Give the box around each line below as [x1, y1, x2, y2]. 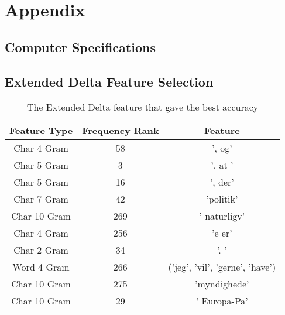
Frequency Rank [82, 124, 159, 138]
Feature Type [9, 124, 73, 138]
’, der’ [210, 175, 234, 189]
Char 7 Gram [13, 192, 68, 206]
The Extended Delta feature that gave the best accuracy [26, 100, 259, 114]
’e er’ [211, 226, 232, 240]
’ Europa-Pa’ [195, 294, 248, 308]
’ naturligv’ [199, 209, 245, 223]
